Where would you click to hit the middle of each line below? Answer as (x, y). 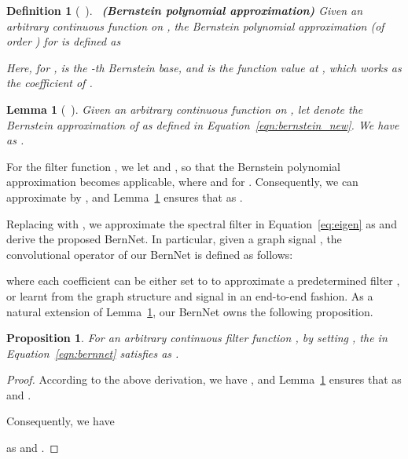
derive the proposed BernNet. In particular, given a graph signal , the (174, 239)
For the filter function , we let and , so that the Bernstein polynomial (173, 166)
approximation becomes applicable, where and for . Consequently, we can (182, 182)
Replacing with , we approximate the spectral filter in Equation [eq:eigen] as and (202, 223)
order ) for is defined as (64, 41)
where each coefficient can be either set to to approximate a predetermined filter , (203, 280)
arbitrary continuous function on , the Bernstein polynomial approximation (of (195, 25)
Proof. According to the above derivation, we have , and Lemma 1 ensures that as (204, 379)
